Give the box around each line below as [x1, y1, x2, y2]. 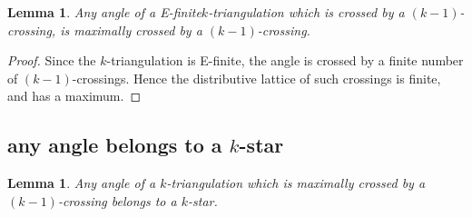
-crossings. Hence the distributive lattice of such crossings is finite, [72, 68, 441, 87]
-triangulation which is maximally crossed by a [166, 173, 426, 192]
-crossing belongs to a [57, 191, 177, 210]
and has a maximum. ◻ [7, 86, 142, 105]
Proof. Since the [7, 51, 96, 70]
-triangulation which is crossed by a [208, 3, 405, 21]
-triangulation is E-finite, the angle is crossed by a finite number [106, 51, 464, 70]
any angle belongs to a [7, 131, 222, 159]
